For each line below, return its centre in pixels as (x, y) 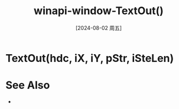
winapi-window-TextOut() (99, 11)
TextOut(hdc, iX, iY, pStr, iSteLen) (90, 58)
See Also (28, 85)
